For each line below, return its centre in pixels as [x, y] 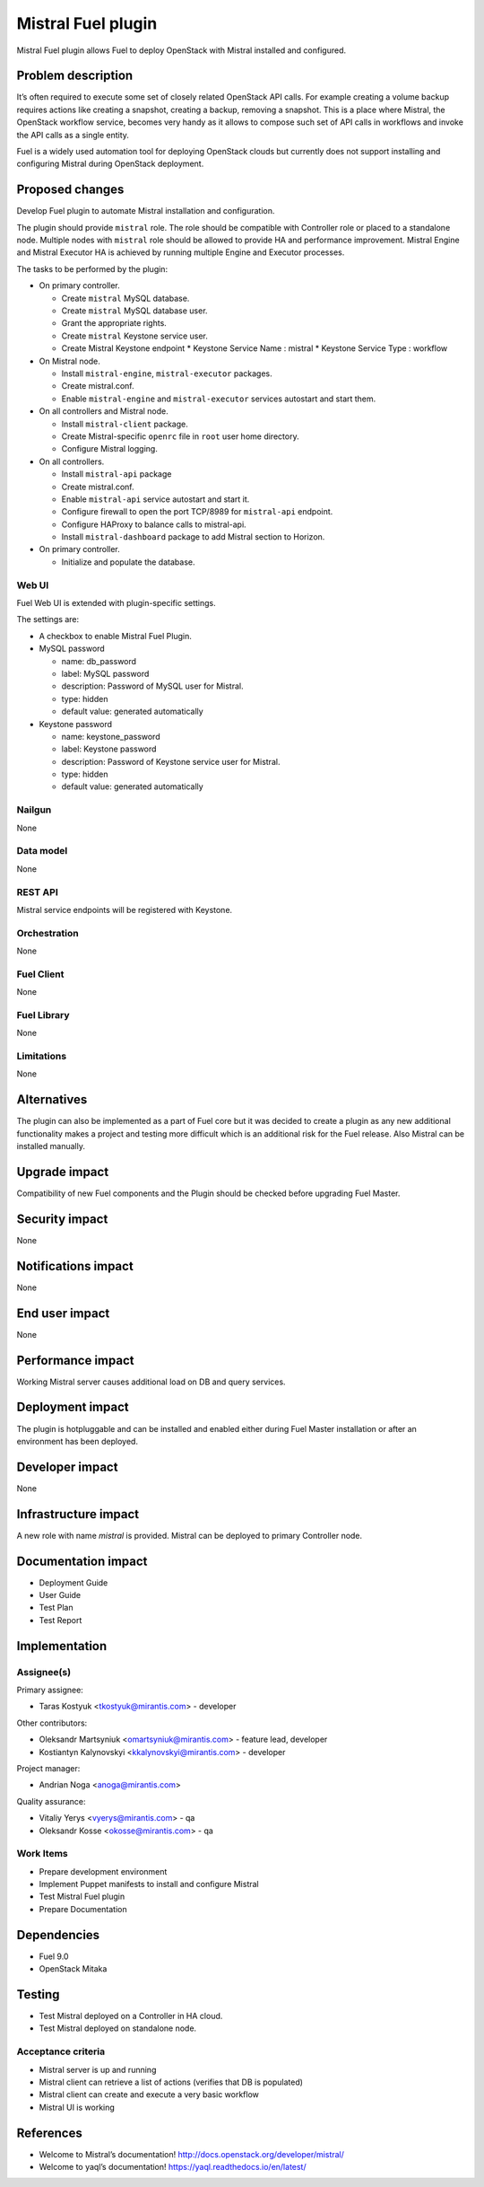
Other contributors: [52, 1723]
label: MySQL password [105, 673]
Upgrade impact [63, 1172]
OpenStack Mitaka [73, 1969]
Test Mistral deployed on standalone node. [118, 2028]
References [49, 2133]
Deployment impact [73, 1407]
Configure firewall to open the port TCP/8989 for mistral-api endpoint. [197, 512]
